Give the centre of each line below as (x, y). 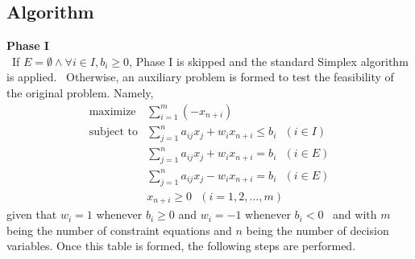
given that (32, 214)
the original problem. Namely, (80, 92)
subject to (113, 132)
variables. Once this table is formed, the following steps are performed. (181, 246)
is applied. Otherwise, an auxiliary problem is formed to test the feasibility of (200, 77)
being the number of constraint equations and (119, 230)
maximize (112, 111)
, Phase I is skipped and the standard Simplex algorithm (269, 61)
